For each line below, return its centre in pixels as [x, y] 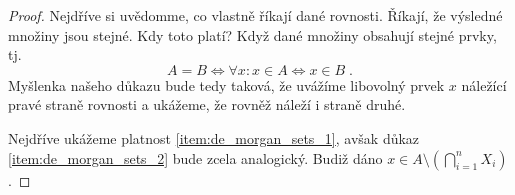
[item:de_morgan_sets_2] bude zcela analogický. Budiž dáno [195, 157]
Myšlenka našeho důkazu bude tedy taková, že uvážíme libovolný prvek [226, 84]
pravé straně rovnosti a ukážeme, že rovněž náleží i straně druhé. [207, 104]
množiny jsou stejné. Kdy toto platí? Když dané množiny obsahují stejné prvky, [252, 34]
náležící [484, 84]
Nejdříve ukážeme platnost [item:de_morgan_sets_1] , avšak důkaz [214, 137]
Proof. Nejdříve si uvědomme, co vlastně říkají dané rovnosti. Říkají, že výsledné [255, 15]
